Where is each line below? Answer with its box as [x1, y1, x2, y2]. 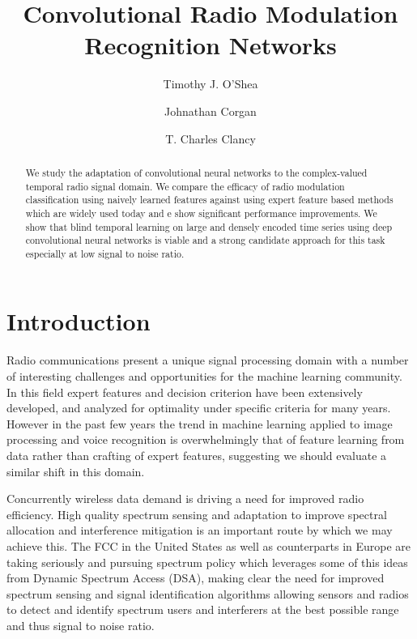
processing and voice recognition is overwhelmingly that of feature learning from [6, 431, 405, 448]
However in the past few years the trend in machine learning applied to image [6, 415, 393, 432]
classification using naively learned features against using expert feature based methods [25, 193, 394, 207]
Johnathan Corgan [164, 102, 257, 119]
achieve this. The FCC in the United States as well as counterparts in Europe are [6, 537, 411, 554]
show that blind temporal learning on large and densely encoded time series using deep [25, 219, 393, 233]
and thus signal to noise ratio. [6, 616, 155, 633]
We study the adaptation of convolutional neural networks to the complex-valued [25, 165, 368, 179]
